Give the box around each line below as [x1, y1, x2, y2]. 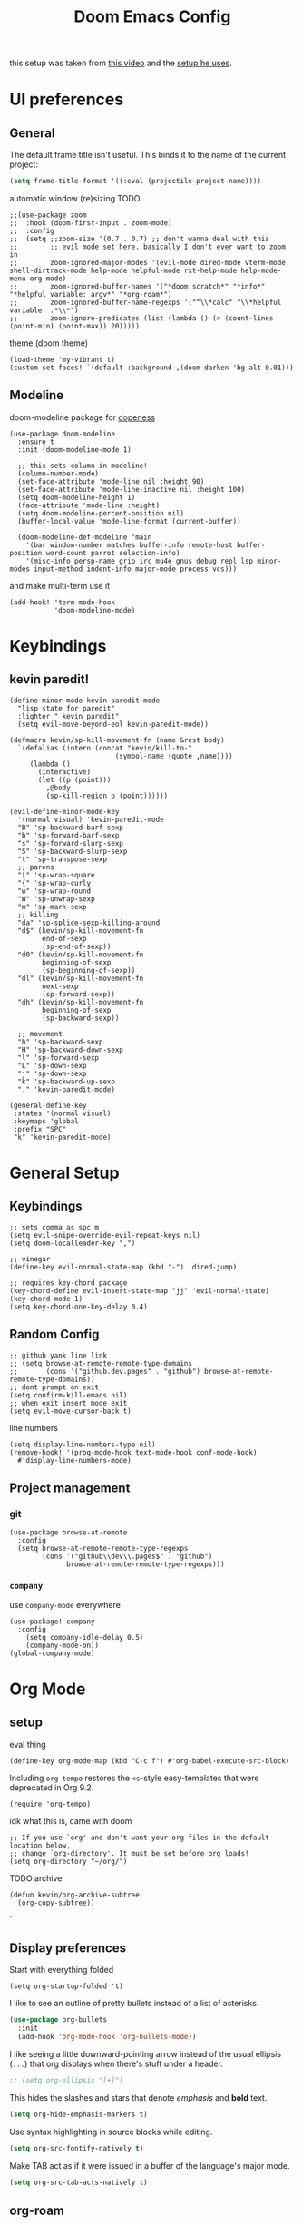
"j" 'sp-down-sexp [17, 1069, 88, 1078]
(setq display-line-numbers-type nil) [9, 1440, 156, 1449]
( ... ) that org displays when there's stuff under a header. [9, 2058, 224, 2070]
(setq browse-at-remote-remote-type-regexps [17, 1544, 189, 1554]
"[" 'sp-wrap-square [17, 870, 95, 879]
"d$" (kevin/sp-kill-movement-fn [17, 926, 144, 936]
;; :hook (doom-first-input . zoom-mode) [9, 219, 172, 228]
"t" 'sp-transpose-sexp [17, 855, 107, 864]
